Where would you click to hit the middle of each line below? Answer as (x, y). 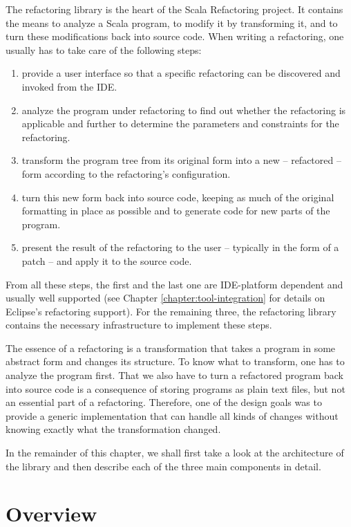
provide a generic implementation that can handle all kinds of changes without (172, 415)
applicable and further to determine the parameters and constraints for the (180, 123)
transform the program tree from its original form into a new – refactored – (181, 160)
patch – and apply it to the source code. (107, 260)
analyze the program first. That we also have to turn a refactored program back (174, 375)
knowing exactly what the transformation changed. (113, 429)
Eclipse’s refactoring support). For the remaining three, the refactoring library (171, 311)
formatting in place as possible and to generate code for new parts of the (176, 211)
